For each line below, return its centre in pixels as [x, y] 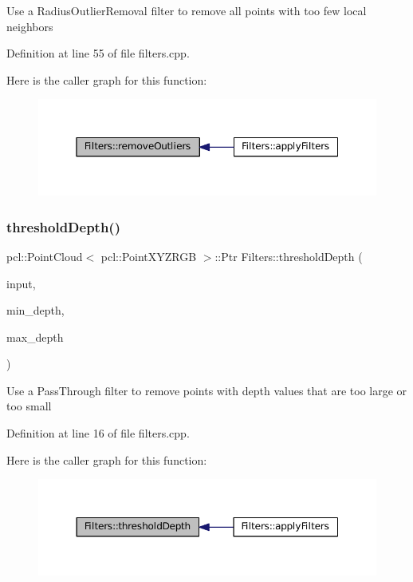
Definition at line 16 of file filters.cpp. [98, 433]
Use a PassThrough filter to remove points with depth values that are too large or [207, 390]
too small [29, 406]
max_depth [35, 337]
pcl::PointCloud [45, 256]
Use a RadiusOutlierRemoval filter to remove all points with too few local [187, 10]
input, [21, 283]
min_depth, [35, 310]
